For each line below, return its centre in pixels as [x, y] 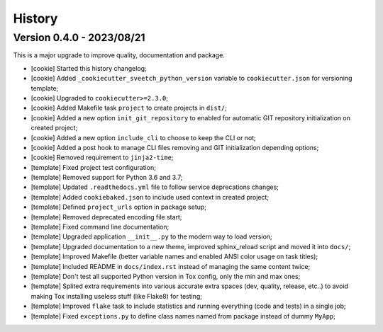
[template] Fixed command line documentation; [100, 227]
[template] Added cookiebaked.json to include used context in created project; [150, 197]
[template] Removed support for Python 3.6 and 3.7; [107, 178]
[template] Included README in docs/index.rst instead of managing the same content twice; [171, 266]
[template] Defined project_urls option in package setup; [119, 207]
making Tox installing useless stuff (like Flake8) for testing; [116, 296]
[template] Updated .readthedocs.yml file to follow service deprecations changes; [155, 187]
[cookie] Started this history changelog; [89, 68]
